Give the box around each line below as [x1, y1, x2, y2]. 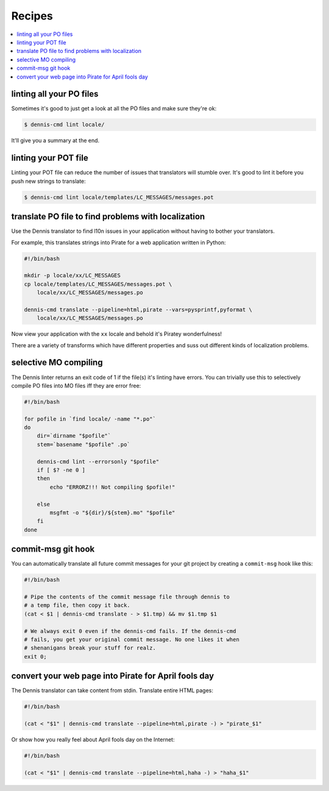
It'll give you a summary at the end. [11, 137, 100, 144]
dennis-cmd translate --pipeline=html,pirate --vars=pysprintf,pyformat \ [24, 306, 253, 313]
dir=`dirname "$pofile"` [37, 433, 111, 439]
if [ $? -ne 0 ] [37, 467, 85, 474]
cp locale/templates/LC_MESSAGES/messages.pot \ [24, 280, 172, 288]
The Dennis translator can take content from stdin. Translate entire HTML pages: [11, 687, 213, 694]
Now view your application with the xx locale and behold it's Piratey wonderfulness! [11, 330, 222, 338]
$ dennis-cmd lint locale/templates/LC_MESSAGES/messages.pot [24, 194, 214, 200]
